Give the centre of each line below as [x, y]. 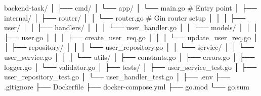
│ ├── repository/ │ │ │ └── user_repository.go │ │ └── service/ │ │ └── [129, 47]
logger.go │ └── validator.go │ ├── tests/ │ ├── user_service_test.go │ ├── [130, 67]
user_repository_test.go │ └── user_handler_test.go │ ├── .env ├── [117, 77]
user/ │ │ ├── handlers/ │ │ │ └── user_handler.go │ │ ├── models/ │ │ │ [131, 27]
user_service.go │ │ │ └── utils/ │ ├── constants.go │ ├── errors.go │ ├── [129, 57]
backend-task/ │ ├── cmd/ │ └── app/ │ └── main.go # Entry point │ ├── [130, 8]
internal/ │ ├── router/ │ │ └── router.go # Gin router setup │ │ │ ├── [125, 17]
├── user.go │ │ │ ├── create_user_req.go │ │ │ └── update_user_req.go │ [131, 37]
